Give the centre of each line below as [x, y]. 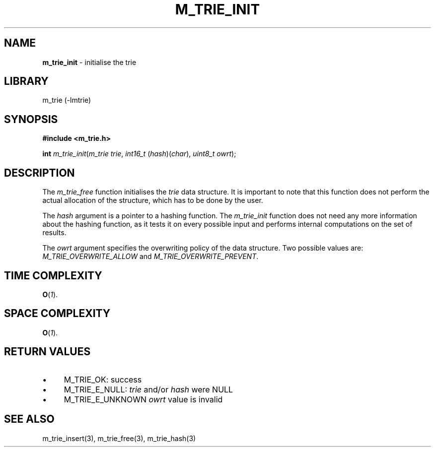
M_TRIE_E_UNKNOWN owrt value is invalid [143, 399]
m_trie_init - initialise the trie [89, 62]
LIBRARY [26, 81]
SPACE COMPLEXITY [57, 314]
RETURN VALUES [47, 352]
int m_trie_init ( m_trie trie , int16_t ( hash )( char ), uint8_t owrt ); [139, 154]
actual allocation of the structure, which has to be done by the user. [153, 200]
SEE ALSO [29, 419]
